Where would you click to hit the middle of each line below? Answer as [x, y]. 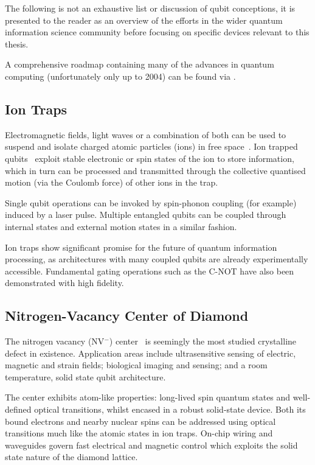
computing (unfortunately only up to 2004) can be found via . [120, 76]
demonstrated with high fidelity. [64, 283]
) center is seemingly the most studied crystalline [203, 341]
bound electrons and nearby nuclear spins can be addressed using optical [140, 421]
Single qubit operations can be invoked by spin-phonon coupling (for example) [151, 202]
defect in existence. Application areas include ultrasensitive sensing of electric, [151, 353]
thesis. [17, 44]
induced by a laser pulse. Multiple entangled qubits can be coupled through [146, 215]
